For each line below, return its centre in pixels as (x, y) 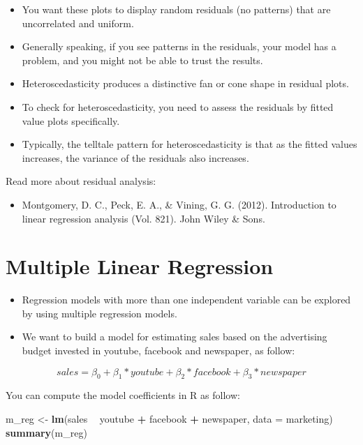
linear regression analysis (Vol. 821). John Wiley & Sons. (143, 218)
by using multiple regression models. (99, 313)
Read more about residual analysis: (81, 181)
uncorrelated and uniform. (78, 23)
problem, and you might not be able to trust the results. (142, 60)
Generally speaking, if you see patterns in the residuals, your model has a (179, 46)
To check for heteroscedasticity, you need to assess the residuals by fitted (178, 106)
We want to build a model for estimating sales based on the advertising (175, 337)
